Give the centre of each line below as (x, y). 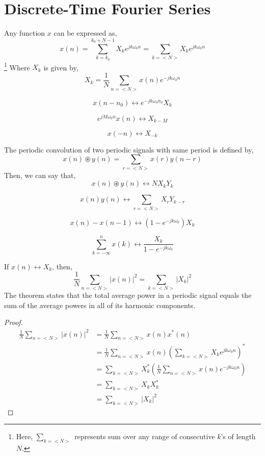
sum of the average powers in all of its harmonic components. (100, 305)
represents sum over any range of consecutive (145, 436)
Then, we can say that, (40, 175)
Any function (25, 33)
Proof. (14, 322)
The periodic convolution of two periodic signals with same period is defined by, (129, 149)
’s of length (238, 436)
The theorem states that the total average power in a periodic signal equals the (128, 295)
